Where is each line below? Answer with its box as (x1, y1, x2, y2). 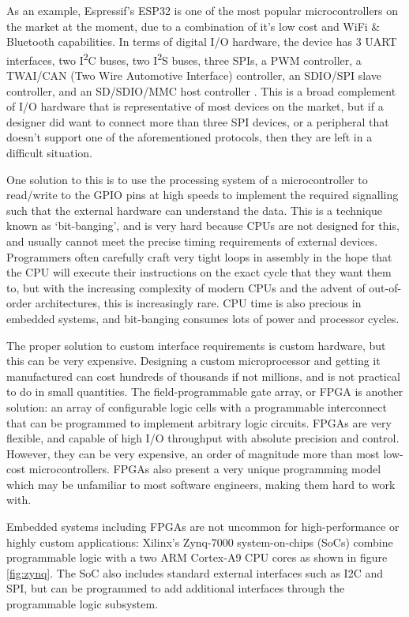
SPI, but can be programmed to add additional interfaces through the (6, 580, 345, 596)
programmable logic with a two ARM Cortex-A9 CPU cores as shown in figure (6, 549, 388, 566)
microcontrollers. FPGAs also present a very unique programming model (28, 461, 381, 477)
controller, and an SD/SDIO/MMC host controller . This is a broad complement (6, 82, 396, 99)
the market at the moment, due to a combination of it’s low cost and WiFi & (6, 17, 381, 34)
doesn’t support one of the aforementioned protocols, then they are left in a (6, 129, 373, 145)
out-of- (369, 279, 402, 295)
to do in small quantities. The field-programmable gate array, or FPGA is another (6, 383, 403, 400)
